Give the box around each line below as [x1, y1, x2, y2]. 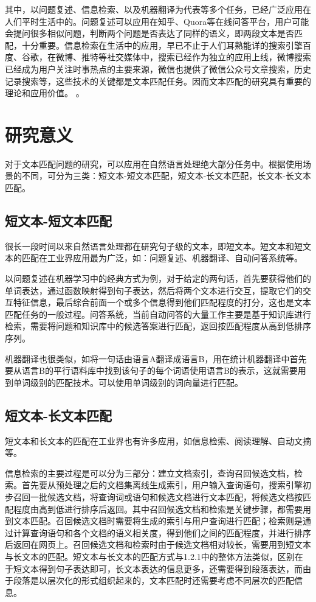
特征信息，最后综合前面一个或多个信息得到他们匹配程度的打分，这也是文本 [13, 296, 311, 309]
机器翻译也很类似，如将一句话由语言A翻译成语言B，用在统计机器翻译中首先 [5, 352, 307, 365]
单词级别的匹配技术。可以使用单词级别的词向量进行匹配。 [13, 376, 243, 388]
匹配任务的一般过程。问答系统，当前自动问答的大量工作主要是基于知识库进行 [5, 307, 311, 320]
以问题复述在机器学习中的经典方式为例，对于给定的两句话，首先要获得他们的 [5, 272, 311, 285]
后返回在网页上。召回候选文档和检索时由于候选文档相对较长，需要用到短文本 [5, 538, 311, 551]
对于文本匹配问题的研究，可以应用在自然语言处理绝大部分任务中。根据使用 [5, 157, 303, 170]
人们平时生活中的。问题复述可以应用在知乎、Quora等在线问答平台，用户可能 [5, 15, 309, 27]
